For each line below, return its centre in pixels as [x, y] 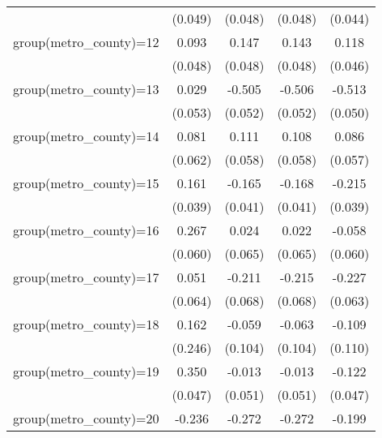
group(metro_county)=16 [86, 230]
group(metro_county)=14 [86, 136]
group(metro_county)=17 [86, 277]
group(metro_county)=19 [86, 371]
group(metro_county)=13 [86, 89]
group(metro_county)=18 [86, 324]
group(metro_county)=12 [86, 42]
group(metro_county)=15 [86, 183]
